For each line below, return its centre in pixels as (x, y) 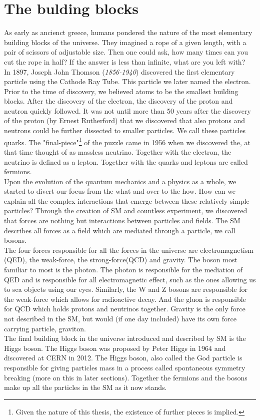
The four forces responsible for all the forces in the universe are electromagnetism (129, 250)
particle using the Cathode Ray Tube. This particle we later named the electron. (127, 81)
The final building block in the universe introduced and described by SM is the (125, 338)
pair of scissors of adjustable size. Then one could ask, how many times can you (126, 52)
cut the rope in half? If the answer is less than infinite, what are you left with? (125, 61)
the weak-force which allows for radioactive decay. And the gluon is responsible (125, 299)
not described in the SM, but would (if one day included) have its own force (120, 318)
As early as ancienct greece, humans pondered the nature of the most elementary (128, 32)
